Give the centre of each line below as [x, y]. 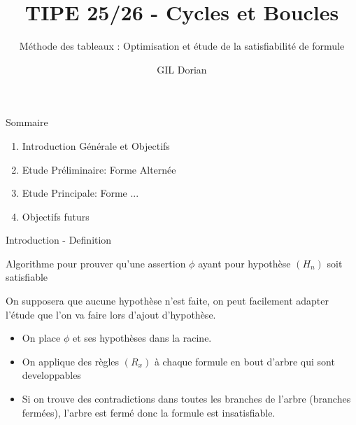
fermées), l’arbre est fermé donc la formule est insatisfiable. [149, 412]
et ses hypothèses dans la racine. [142, 338]
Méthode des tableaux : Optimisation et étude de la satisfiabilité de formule [182, 46]
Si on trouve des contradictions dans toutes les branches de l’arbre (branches [186, 399]
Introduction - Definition [59, 240]
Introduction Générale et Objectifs [96, 145]
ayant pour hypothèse [244, 263]
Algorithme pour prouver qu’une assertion [96, 263]
